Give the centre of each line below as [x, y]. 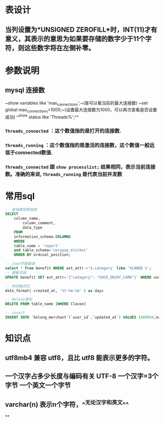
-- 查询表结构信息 [21, 210]
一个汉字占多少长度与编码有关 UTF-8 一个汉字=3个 [82, 376]
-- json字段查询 [20, 264]
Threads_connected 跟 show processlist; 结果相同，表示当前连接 [80, 167]
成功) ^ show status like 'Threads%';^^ [42, 116]
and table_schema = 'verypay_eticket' [51, 250]
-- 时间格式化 [18, 286]
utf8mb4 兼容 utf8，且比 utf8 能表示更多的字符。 [79, 358]
